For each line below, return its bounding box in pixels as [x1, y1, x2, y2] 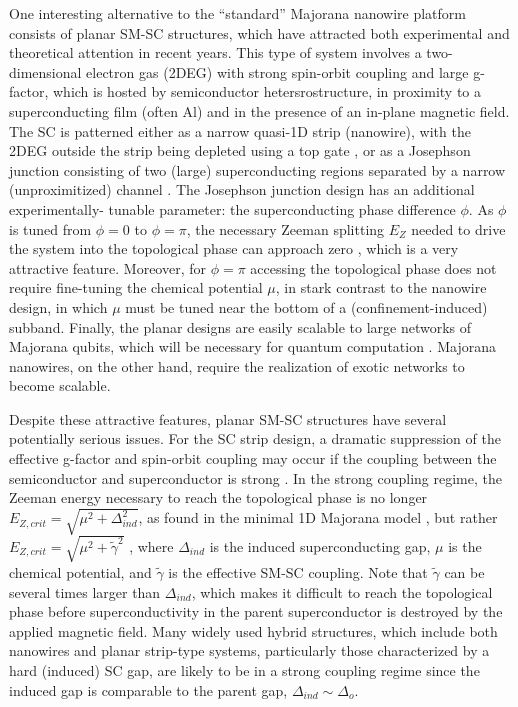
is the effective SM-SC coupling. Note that [168, 561, 428, 582]
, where [129, 535, 174, 556]
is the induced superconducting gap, [209, 535, 431, 556]
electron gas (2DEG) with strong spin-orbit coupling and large [86, 61, 469, 82]
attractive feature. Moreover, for [9, 257, 206, 278]
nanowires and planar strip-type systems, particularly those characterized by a [9, 640, 490, 661]
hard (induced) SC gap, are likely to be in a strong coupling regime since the [9, 659, 480, 680]
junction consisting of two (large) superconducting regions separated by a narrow [9, 159, 506, 180]
